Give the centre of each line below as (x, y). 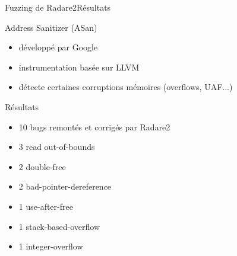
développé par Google (58, 47)
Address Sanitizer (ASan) (51, 27)
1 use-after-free (46, 206)
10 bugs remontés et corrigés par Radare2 (94, 127)
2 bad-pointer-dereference (65, 186)
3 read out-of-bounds (57, 147)
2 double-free (42, 166)
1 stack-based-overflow (59, 226)
